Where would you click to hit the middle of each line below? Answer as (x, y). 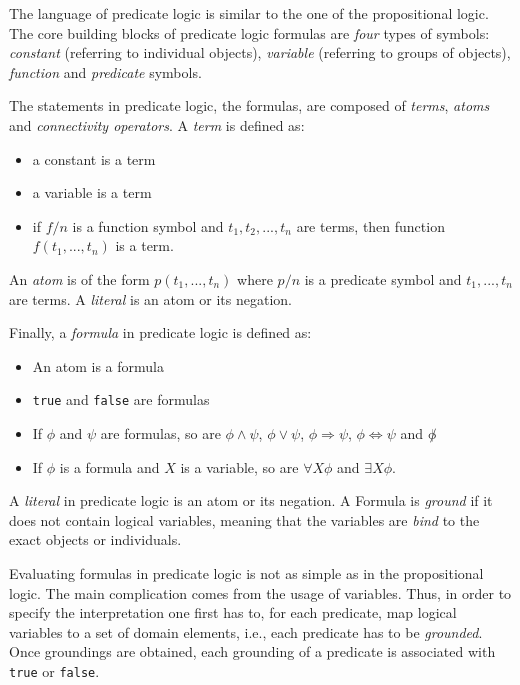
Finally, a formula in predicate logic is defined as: (160, 332)
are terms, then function (370, 225)
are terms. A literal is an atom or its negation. (150, 298)
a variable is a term (92, 192)
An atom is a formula (98, 365)
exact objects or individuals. (95, 539)
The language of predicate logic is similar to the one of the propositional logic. (249, 13)
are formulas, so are (160, 432)
